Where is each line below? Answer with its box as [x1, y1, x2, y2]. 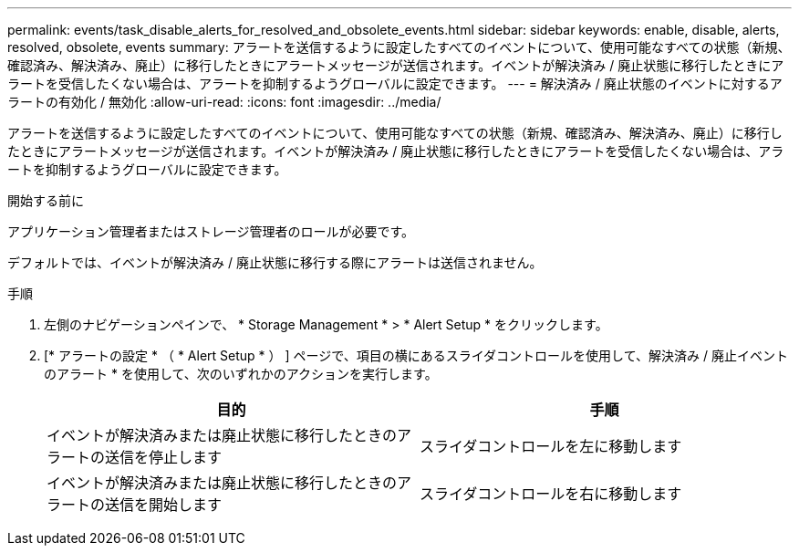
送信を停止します [105, 448, 223, 466]
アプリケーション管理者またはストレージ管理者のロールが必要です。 [7, 224, 415, 239]
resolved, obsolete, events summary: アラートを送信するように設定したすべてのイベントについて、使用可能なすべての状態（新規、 [7, 39, 791, 55]
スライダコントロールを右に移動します [420, 485, 682, 503]
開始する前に [7, 193, 84, 208]
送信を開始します [105, 496, 223, 514]
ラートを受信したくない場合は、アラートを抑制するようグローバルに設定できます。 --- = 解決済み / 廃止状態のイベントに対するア [7, 76, 783, 91]
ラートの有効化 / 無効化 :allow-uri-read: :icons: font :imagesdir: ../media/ [7, 94, 441, 110]
